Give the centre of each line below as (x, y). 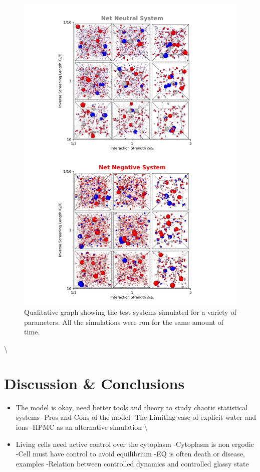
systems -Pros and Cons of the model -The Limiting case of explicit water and (136, 417)
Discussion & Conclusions (94, 383)
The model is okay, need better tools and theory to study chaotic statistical (132, 407)
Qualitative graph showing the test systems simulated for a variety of (130, 312)
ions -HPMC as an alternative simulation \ (82, 427)
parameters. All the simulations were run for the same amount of (124, 322)
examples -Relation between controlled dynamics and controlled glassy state (132, 463)
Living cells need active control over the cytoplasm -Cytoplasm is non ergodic (135, 444)
